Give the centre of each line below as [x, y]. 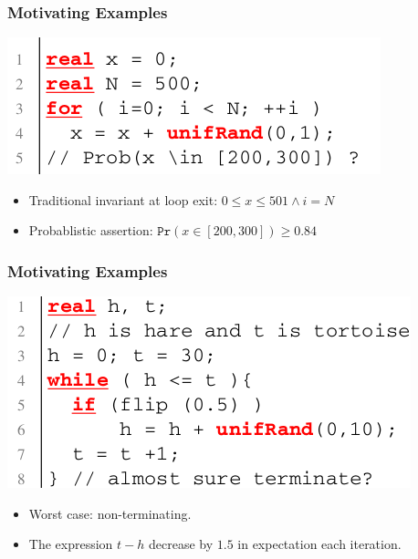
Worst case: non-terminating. [110, 513]
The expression [71, 544]
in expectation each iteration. [319, 544]
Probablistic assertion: [91, 230]
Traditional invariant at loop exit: [123, 199]
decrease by [181, 544]
